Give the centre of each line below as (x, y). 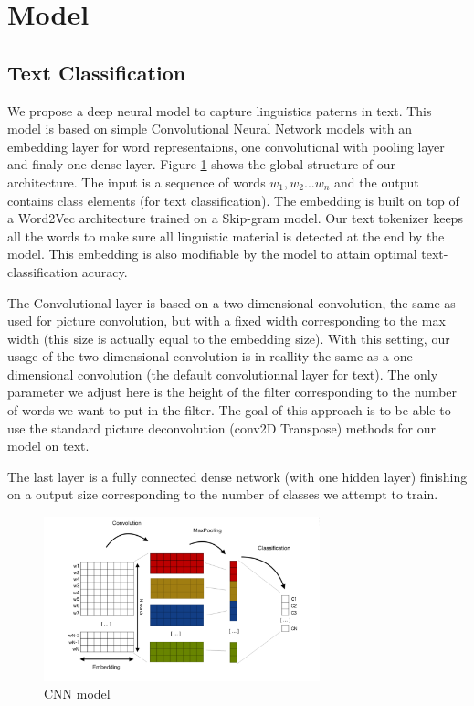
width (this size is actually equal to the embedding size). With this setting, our (229, 338)
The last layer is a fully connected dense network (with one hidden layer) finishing (237, 476)
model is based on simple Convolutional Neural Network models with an (210, 128)
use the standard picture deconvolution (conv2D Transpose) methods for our (222, 428)
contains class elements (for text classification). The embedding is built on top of (233, 200)
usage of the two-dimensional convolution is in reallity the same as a (199, 356)
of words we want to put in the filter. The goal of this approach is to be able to (229, 410)
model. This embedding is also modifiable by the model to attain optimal (212, 254)
